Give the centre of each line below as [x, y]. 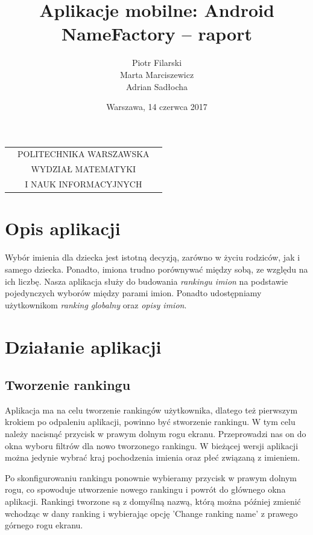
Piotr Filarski [157, 63]
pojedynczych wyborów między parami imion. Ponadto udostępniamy [133, 293]
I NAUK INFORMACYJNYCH [84, 184]
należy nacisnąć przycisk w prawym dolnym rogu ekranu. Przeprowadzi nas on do [156, 434]
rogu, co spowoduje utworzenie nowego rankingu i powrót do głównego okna [145, 489]
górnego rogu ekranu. [44, 525]
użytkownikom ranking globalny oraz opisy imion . [96, 304]
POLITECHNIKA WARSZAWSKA [84, 154]
